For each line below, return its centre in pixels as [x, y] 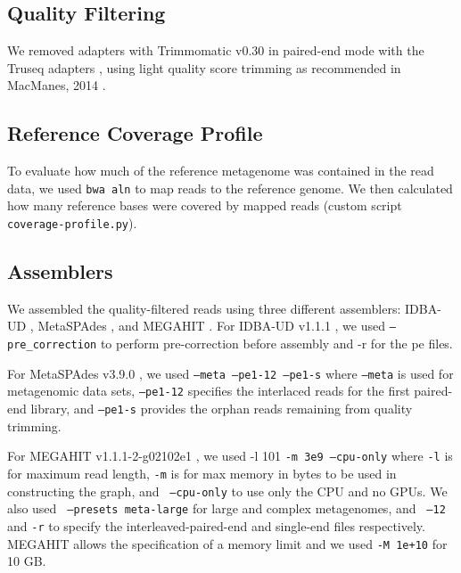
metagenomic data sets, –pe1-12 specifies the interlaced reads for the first [209, 391]
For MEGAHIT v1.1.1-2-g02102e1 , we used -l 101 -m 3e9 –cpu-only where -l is [230, 456]
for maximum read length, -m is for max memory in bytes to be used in [202, 474]
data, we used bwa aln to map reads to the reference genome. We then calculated [230, 188]
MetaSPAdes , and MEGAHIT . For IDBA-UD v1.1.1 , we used [212, 326]
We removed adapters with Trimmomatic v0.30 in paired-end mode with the [216, 50]
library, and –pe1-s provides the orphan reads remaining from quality [222, 409]
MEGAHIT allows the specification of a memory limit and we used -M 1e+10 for [227, 543]
